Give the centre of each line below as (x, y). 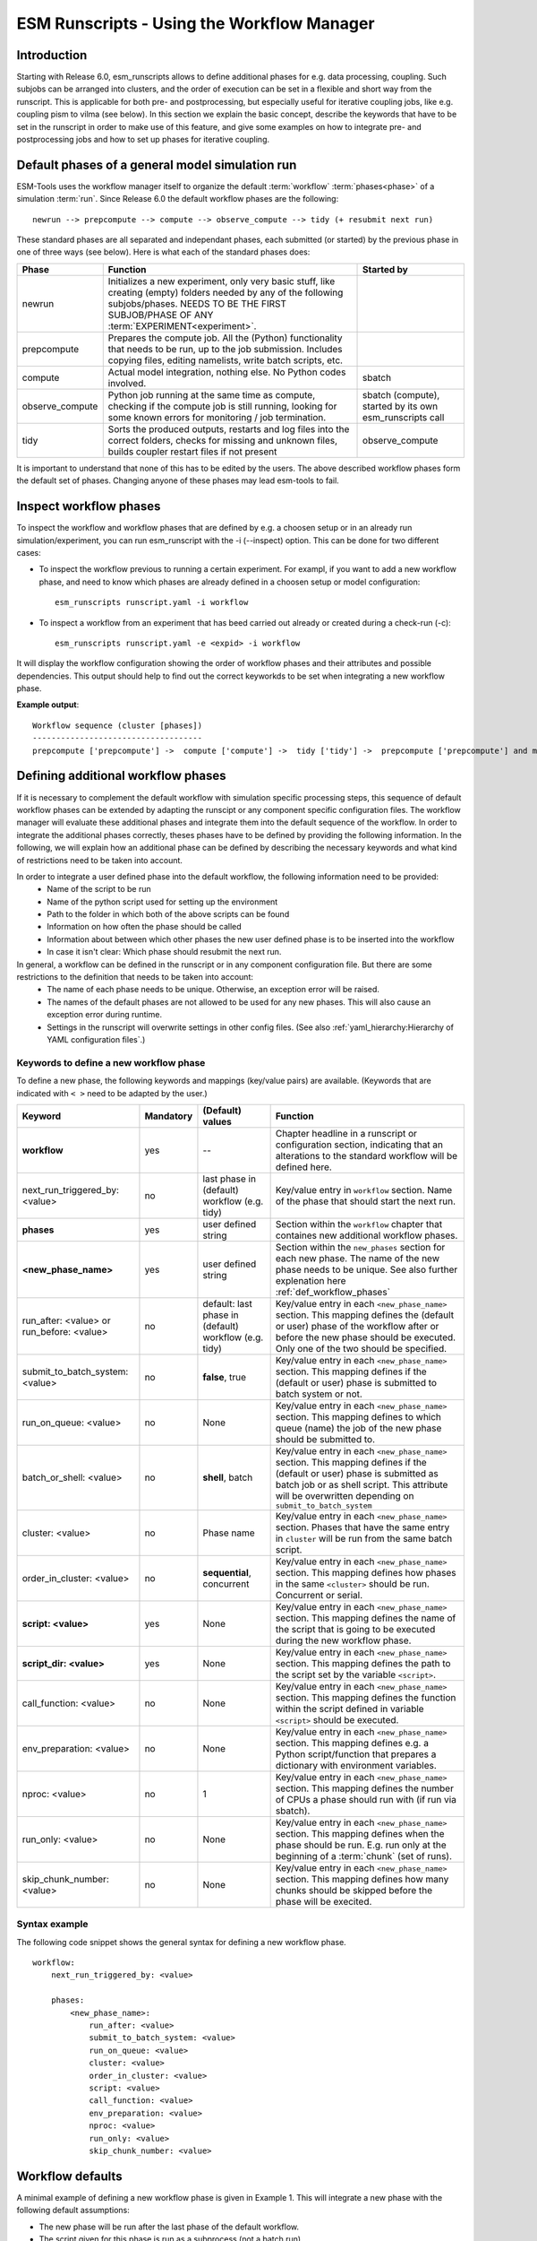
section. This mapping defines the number (364, 1788)
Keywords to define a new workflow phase (111, 1062)
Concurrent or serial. (319, 1595)
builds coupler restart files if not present (192, 451)
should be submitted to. (325, 1439)
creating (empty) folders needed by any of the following (226, 292)
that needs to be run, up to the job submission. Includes (225, 349)
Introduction (52, 55)
